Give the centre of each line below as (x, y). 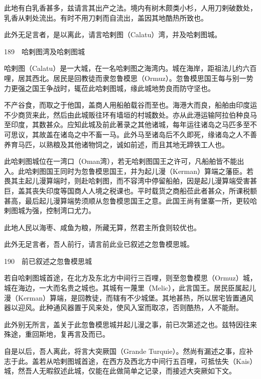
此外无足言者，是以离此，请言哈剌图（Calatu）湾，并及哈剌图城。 (113, 34)
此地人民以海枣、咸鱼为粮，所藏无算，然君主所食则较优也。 (102, 227)
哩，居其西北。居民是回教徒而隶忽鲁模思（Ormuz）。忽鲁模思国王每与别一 (125, 78)
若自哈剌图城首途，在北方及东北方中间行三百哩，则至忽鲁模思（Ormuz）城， (130, 278)
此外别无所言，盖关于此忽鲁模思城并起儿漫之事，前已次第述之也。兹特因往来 (130, 324)
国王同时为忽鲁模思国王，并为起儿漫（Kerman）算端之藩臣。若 (150, 171)
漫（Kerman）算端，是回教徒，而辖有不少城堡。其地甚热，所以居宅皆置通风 (129, 297)
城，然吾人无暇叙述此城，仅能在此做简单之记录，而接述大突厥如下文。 (120, 371)
